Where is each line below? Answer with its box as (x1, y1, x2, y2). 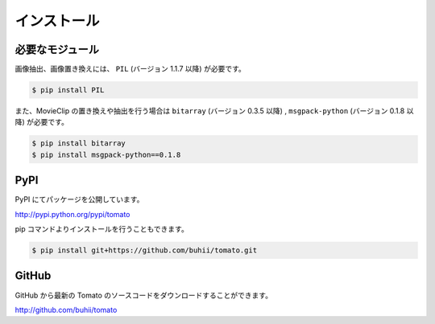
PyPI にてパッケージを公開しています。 (14, 195, 144, 204)
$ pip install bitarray (31, 139, 126, 148)
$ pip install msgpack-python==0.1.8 (31, 150, 181, 159)
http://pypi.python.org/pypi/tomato (14, 209, 130, 219)
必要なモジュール (14, 43, 100, 56)
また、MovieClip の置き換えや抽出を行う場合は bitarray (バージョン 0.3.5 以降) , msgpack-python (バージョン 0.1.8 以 (14, 106, 414, 116)
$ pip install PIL (31, 85, 105, 95)
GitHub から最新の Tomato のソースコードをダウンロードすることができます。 (14, 290, 273, 300)
